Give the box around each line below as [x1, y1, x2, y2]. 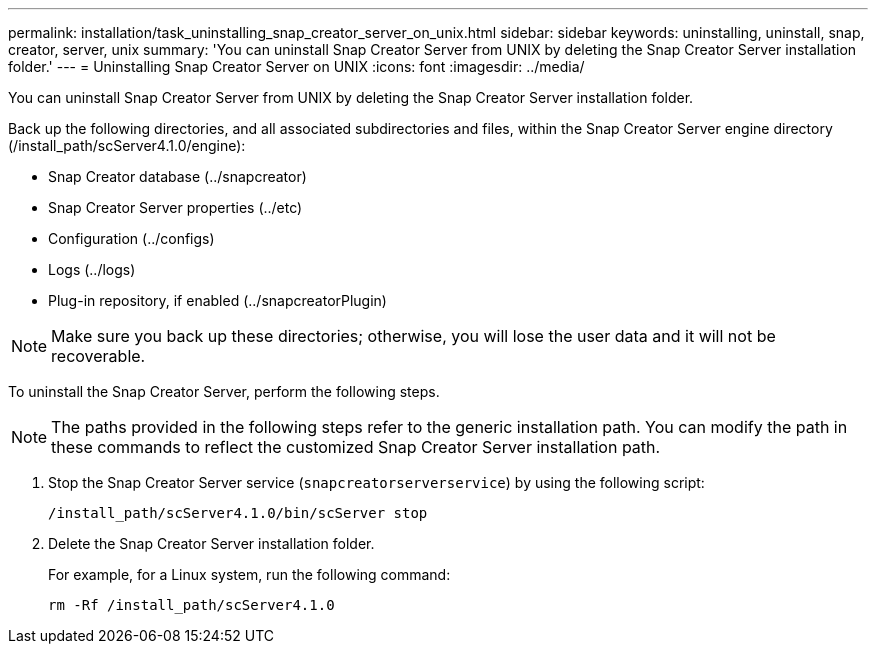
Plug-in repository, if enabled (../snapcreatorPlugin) [48, 292, 387, 309]
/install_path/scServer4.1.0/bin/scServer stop [48, 505, 428, 521]
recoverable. [51, 346, 146, 366]
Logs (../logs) [48, 261, 136, 278]
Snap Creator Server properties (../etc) [48, 199, 303, 216]
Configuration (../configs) [48, 230, 215, 247]
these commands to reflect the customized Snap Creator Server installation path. [51, 437, 661, 457]
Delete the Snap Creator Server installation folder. [48, 535, 375, 552]
